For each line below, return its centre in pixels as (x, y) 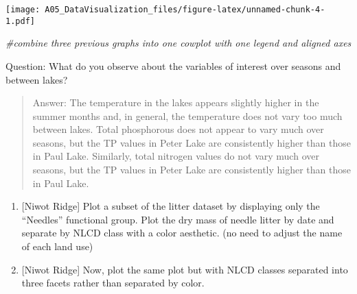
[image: (23, 10)
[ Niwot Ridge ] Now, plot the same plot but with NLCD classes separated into (185, 269)
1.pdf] (20, 21)
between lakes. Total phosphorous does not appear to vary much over (178, 129)
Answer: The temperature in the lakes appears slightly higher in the (176, 102)
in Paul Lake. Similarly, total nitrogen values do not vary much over (176, 156)
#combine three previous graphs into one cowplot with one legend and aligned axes (178, 43)
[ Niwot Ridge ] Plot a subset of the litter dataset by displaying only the (171, 206)
